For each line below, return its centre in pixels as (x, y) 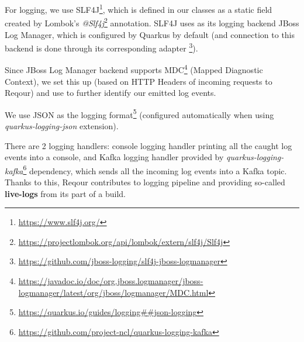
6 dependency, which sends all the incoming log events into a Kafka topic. (155, 170)
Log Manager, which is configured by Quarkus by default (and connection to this (150, 34)
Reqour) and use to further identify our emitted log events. (110, 93)
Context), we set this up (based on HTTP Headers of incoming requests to (139, 81)
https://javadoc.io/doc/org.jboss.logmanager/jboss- (111, 281)
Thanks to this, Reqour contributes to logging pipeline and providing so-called (145, 182)
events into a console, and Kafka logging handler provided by (114, 157)
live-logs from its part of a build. (65, 193)
